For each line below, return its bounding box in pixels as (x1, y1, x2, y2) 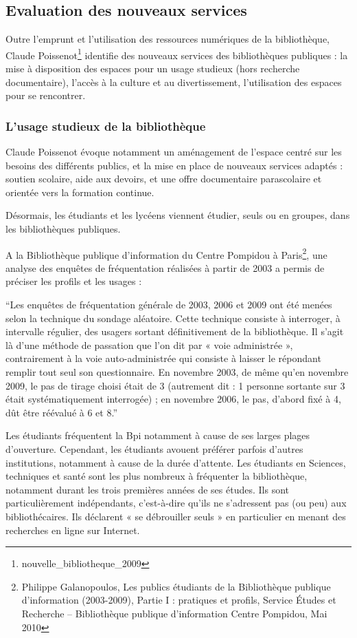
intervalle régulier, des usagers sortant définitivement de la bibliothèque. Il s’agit (5, 324, 344, 339)
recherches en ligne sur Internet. (5, 522, 140, 537)
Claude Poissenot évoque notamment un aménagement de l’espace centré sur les (5, 145, 342, 159)
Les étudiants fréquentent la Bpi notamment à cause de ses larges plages (5, 428, 310, 443)
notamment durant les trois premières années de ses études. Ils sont (5, 482, 289, 496)
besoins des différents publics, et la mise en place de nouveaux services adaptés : (5, 158, 343, 172)
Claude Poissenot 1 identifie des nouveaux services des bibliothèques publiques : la (5, 45, 348, 62)
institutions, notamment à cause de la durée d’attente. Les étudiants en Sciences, (5, 455, 346, 469)
